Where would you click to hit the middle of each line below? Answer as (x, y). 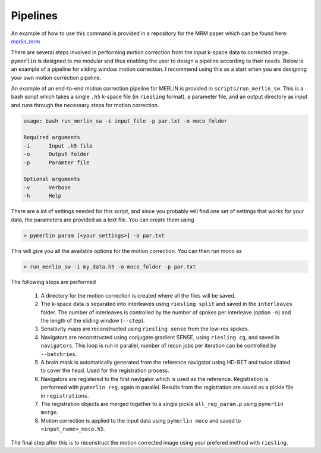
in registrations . (65, 395)
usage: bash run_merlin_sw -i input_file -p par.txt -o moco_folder (125, 121)
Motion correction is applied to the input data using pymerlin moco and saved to (141, 420)
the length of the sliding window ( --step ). (93, 321)
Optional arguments (52, 179)
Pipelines (34, 15)
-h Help (43, 196)
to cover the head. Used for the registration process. (105, 371)
